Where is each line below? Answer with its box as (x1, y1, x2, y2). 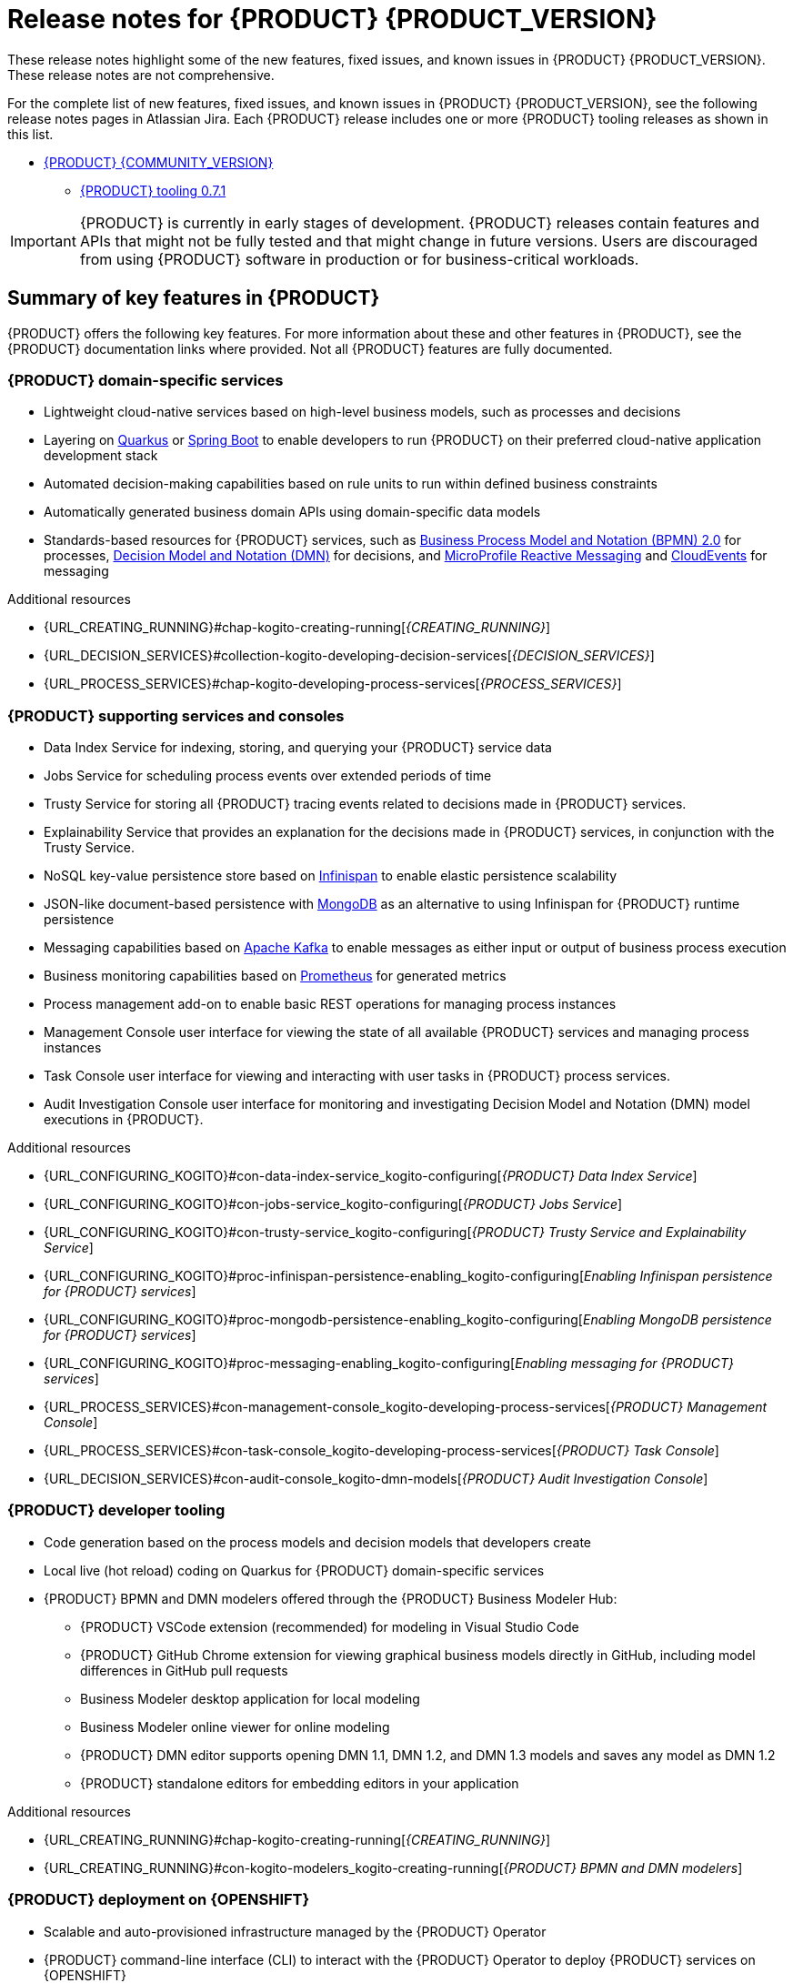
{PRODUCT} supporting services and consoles (7, 706, 345, 725)
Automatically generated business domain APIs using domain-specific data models (44, 504, 541, 520)
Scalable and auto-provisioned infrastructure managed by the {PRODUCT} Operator (44, 1923, 547, 1939)
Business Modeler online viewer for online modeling (80, 1718, 390, 1735)
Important (10, 231, 76, 250)
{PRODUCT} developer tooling (7, 1501, 226, 1520)
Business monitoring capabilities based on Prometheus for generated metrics (44, 968, 507, 984)
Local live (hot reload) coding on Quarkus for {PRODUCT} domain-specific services (44, 1562, 545, 1578)
